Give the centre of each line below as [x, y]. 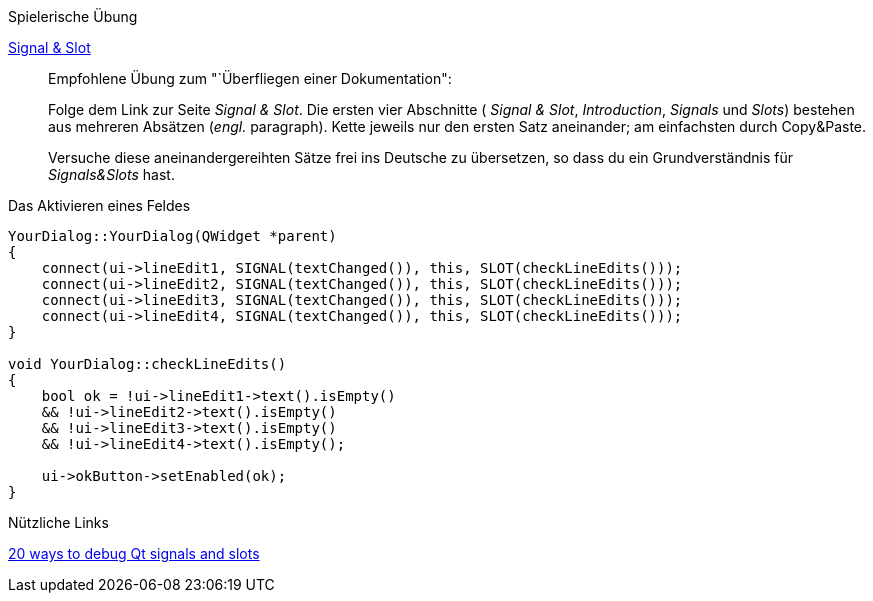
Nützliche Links [58, 522]
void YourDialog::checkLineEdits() [147, 364]
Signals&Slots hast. [111, 174]
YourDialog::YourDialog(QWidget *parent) [172, 236]
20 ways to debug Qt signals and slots [134, 553]
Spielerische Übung [73, 16]
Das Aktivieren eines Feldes [99, 205]
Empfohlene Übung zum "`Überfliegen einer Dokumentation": [250, 78]
